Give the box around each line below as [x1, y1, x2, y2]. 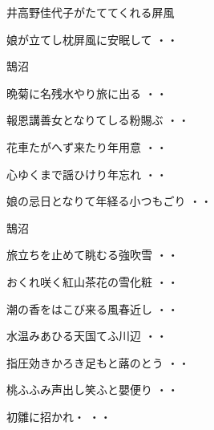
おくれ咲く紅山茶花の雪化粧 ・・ [6, 273, 179, 290]
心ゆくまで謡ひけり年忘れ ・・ [6, 165, 168, 182]
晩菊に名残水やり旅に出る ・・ [6, 84, 168, 101]
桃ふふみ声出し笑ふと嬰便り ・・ [6, 381, 179, 398]
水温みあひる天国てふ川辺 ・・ [6, 327, 168, 344]
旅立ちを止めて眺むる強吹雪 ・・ [6, 246, 179, 263]
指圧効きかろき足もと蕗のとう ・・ [6, 354, 190, 371]
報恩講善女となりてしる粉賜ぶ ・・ [6, 112, 190, 128]
